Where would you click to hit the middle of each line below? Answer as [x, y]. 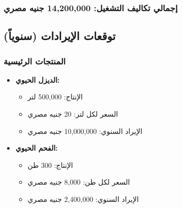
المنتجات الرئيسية [35, 61]
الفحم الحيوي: [37, 148]
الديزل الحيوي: [38, 79]
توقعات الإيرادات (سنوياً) [60, 36]
